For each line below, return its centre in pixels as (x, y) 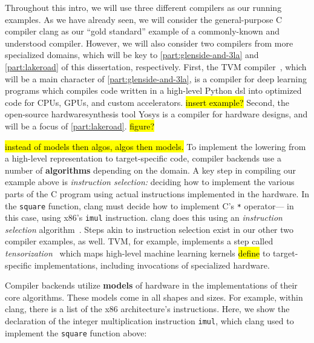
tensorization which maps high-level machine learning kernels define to (138, 253)
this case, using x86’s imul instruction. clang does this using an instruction (144, 217)
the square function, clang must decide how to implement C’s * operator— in (149, 205)
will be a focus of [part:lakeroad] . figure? (80, 126)
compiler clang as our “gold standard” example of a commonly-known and (142, 31)
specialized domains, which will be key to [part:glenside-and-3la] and (132, 55)
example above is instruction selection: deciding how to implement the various (150, 182)
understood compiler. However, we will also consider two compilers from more (149, 43)
